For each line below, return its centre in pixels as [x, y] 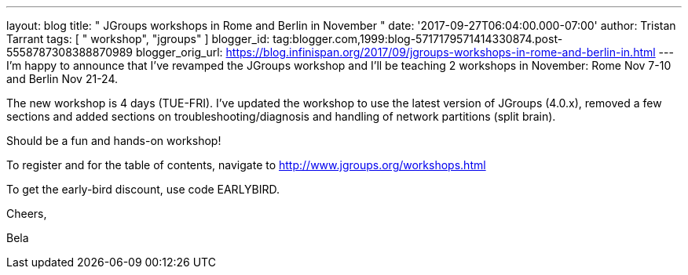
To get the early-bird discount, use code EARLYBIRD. [143, 189]
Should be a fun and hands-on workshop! [114, 141]
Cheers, [27, 213]
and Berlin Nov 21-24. [62, 79]
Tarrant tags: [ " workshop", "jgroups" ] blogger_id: [138, 39]
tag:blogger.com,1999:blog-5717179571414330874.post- [418, 39]
